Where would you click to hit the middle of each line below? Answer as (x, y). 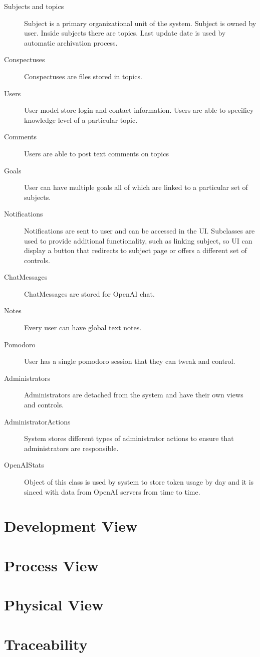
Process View (51, 565)
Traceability (46, 644)
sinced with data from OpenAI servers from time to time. (112, 491)
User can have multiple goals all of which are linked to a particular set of (136, 187)
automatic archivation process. (71, 42)
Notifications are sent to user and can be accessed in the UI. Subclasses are (140, 230)
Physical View (54, 605)
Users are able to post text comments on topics (96, 153)
